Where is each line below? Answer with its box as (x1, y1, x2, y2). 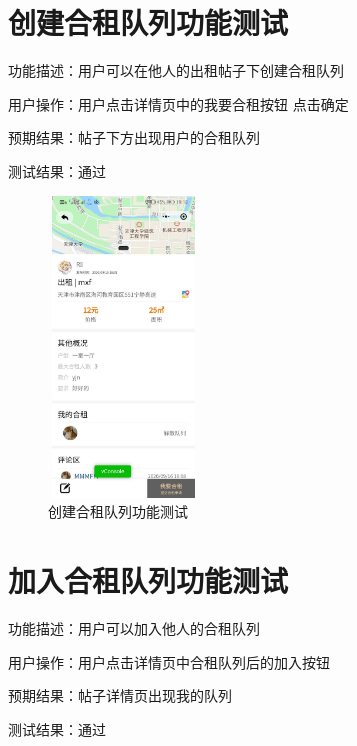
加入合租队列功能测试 (8, 560, 289, 601)
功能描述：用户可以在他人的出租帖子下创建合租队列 (8, 60, 344, 81)
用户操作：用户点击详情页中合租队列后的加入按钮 (8, 651, 330, 672)
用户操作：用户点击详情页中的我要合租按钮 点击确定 (8, 93, 349, 114)
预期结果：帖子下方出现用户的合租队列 (8, 127, 260, 148)
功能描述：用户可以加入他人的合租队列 (8, 618, 260, 639)
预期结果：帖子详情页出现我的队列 (8, 685, 232, 706)
